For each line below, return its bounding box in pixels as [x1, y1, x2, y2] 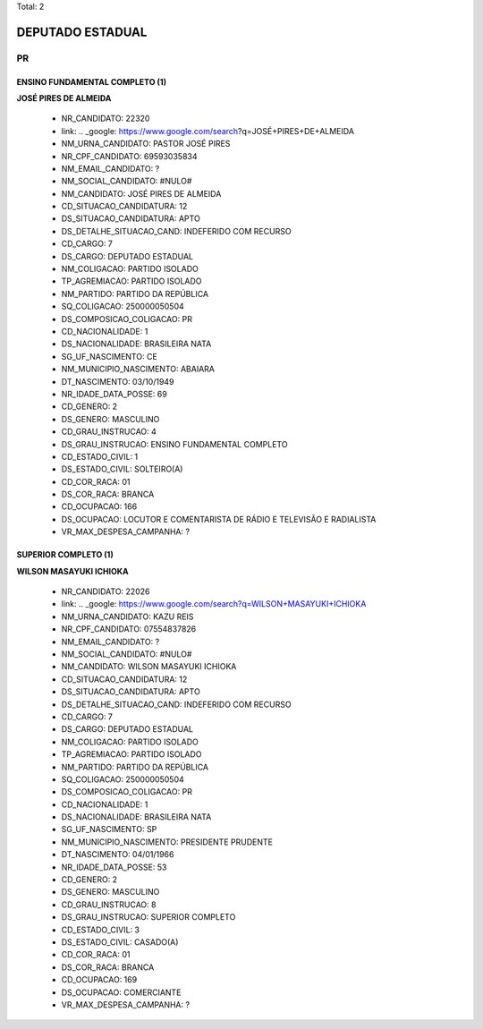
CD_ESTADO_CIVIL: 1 [61, 451, 139, 462]
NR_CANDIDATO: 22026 [61, 586, 150, 597]
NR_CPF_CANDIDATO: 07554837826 [61, 624, 197, 634]
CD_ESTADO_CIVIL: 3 [61, 924, 140, 935]
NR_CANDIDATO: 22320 [61, 113, 150, 124]
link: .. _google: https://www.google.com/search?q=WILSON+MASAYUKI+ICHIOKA [61, 599, 367, 609]
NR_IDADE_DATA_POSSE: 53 [61, 862, 167, 872]
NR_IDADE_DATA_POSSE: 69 [61, 388, 167, 399]
